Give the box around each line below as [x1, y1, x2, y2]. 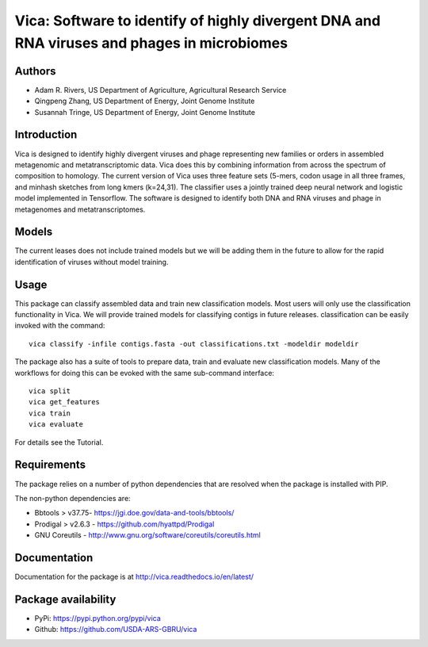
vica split [29, 387, 71, 396]
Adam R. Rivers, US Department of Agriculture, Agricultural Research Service [34, 85, 287, 94]
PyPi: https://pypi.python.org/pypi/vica [34, 613, 162, 622]
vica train [29, 408, 71, 418]
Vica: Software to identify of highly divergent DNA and [14, 12, 380, 29]
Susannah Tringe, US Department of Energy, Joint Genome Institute [34, 107, 255, 117]
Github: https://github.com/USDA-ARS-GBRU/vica [34, 625, 197, 634]
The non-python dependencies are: [14, 493, 131, 503]
